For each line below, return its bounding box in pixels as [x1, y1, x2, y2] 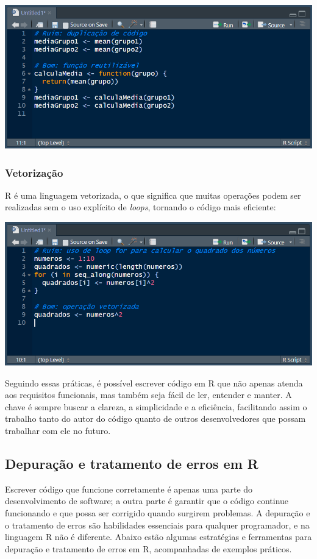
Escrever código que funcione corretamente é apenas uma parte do [5, 482, 253, 495]
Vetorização [5, 165, 63, 180]
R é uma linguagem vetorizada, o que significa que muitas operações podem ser [5, 188, 301, 201]
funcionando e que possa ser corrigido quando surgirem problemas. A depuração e [5, 507, 310, 519]
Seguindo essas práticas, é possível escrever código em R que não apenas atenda [5, 376, 303, 389]
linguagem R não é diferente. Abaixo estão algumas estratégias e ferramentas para [5, 530, 312, 543]
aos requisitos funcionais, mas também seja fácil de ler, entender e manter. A [5, 388, 292, 401]
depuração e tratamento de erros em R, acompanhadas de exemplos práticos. [5, 542, 292, 555]
